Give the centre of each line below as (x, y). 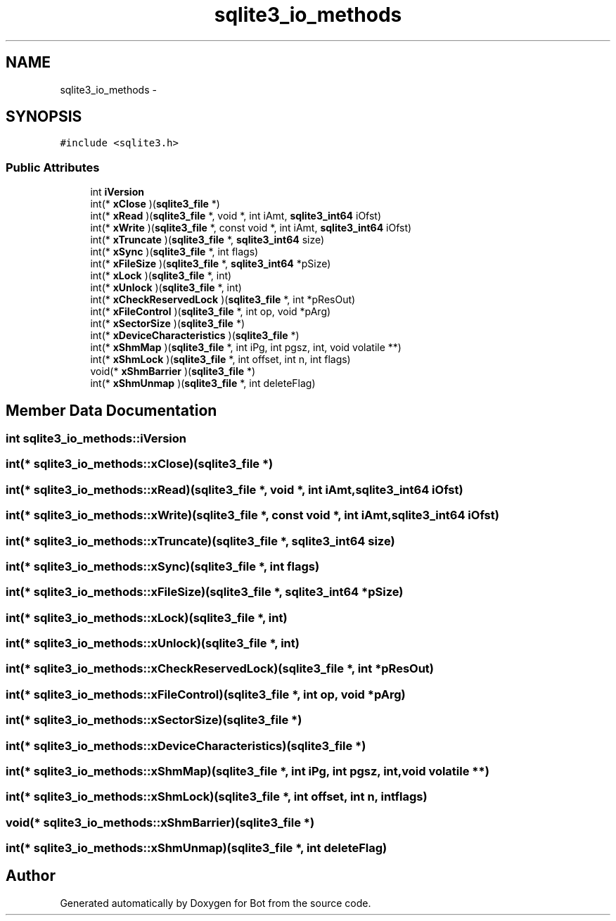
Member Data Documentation (111, 410)
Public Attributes (53, 167)
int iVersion (117, 192)
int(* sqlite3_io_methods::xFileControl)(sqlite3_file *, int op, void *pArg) (206, 694)
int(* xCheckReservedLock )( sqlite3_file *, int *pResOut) (223, 300)
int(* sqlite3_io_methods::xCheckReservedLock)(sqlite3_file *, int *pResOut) (220, 669)
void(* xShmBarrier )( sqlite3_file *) (173, 371)
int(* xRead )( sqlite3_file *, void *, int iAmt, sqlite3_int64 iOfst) (236, 216)
